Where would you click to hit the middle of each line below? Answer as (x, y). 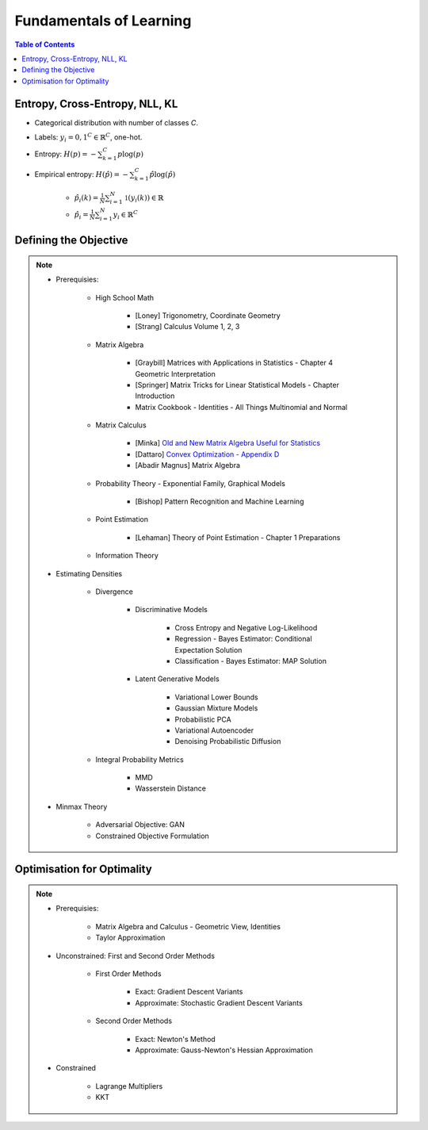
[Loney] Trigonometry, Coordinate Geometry (208, 315)
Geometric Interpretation (175, 373)
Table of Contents (45, 44)
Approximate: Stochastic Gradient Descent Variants (219, 1002)
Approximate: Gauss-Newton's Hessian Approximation (224, 1050)
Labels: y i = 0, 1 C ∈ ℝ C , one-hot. (88, 138)
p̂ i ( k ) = (86, 199)
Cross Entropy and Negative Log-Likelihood (246, 627)
